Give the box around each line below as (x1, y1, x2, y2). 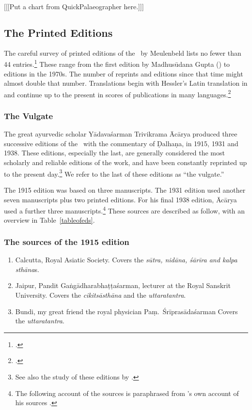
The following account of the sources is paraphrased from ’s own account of (15, 388, 239, 398)
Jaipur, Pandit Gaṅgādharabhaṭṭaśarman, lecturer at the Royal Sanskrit (15, 280, 231, 290)
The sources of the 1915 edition (4, 235, 129, 247)
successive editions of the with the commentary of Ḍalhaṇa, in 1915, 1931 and (4, 138, 238, 148)
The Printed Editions (4, 25, 113, 40)
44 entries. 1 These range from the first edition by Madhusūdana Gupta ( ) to (4, 58, 230, 69)
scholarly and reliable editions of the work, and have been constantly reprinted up (4, 157, 247, 167)
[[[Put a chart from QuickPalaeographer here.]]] (4, 1, 144, 11)
